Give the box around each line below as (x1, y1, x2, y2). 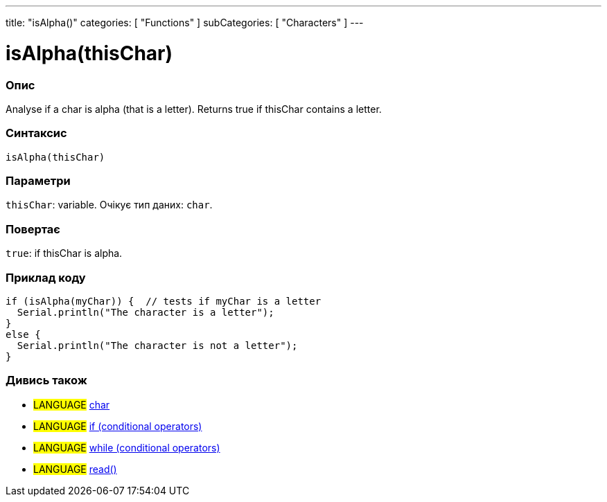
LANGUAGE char (33, 398, 110, 411)
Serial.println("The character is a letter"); (17, 306, 274, 318)
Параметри (6, 174, 71, 188)
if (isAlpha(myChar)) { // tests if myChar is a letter (6, 295, 322, 307)
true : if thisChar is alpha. (6, 247, 123, 260)
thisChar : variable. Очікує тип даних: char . (6, 199, 213, 211)
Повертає (6, 222, 60, 236)
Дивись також (6, 373, 87, 388)
